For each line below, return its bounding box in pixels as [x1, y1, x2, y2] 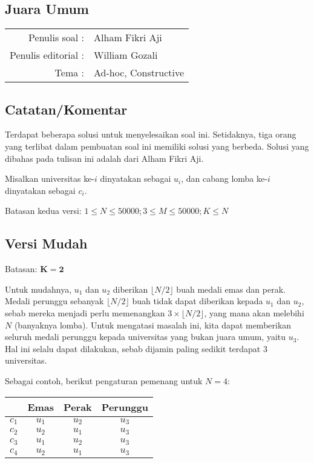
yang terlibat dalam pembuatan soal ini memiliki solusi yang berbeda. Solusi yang [5, 140, 309, 152]
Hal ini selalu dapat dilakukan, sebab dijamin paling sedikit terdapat [5, 342, 261, 355]
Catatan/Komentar [5, 99, 128, 118]
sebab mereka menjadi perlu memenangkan [5, 306, 165, 319]
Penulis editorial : [10, 48, 85, 62]
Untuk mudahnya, [5, 282, 72, 295]
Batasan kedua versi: [5, 204, 82, 217]
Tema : [54, 65, 85, 80]
